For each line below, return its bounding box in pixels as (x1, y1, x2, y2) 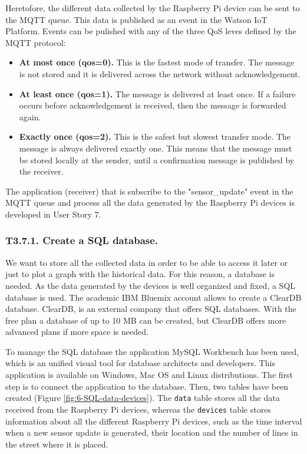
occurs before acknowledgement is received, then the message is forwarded (19, 99, 286, 111)
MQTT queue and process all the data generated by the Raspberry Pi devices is (5, 196, 295, 209)
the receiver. (19, 165, 64, 177)
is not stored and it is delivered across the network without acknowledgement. (19, 67, 301, 80)
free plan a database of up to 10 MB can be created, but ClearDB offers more (5, 314, 286, 326)
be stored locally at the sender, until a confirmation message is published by (19, 153, 295, 166)
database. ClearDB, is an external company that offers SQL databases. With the (5, 302, 296, 315)
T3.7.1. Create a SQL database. (5, 233, 159, 248)
